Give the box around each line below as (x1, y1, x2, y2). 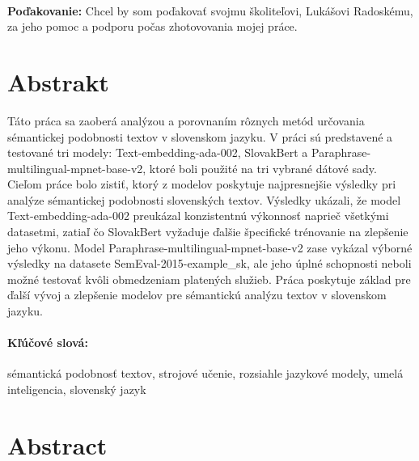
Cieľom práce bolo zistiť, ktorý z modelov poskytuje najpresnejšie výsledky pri (7, 176, 396, 192)
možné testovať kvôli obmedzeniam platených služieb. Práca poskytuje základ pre (7, 270, 411, 287)
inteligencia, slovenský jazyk (7, 381, 146, 398)
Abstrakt (7, 65, 109, 98)
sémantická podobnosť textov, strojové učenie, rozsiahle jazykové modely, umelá (7, 365, 404, 382)
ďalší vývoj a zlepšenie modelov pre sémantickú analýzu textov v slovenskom (7, 286, 387, 303)
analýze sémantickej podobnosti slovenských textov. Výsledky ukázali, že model (7, 191, 401, 208)
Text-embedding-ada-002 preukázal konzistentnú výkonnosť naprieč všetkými (7, 207, 389, 224)
